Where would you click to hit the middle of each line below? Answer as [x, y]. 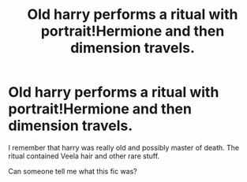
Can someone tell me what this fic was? [73, 171]
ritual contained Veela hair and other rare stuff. [84, 156]
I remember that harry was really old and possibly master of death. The [123, 147]
